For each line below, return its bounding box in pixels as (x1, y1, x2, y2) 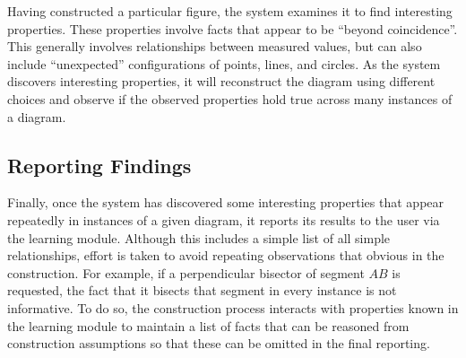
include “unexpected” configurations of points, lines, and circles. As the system (7, 54, 441, 73)
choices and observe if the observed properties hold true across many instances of (7, 89, 453, 108)
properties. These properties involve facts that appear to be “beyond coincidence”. (7, 19, 458, 38)
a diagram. (7, 107, 66, 126)
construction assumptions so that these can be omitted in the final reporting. (7, 334, 430, 353)
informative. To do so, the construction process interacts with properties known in (7, 298, 459, 317)
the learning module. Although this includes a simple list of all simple (7, 228, 391, 247)
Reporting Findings (7, 151, 192, 179)
